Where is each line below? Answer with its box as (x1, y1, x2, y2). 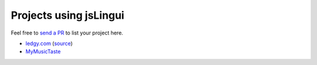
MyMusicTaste (25, 48, 61, 55)
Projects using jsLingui (11, 9, 124, 22)
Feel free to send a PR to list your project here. (11, 29, 123, 36)
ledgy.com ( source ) (25, 40, 73, 47)
